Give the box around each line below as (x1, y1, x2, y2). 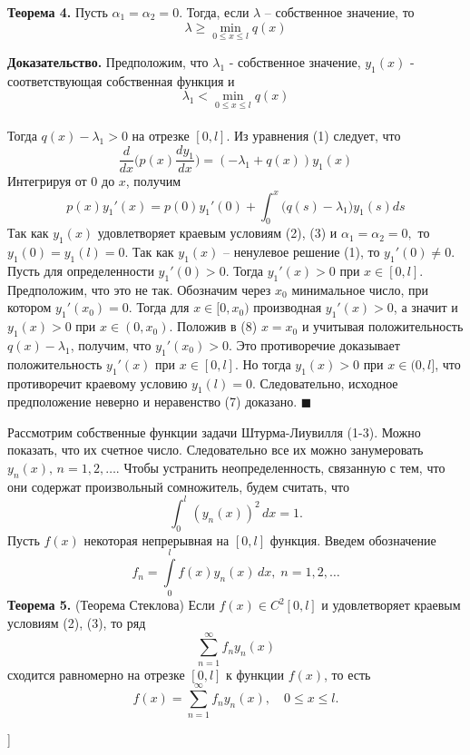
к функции (226, 664, 285, 683)
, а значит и (393, 298, 458, 317)
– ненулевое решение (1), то (222, 242, 380, 261)
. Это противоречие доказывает (228, 335, 400, 354)
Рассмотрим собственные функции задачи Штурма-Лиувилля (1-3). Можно (7, 422, 421, 441)
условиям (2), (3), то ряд (7, 613, 146, 632)
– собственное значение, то (264, 3, 415, 21)
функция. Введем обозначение (269, 530, 436, 549)
